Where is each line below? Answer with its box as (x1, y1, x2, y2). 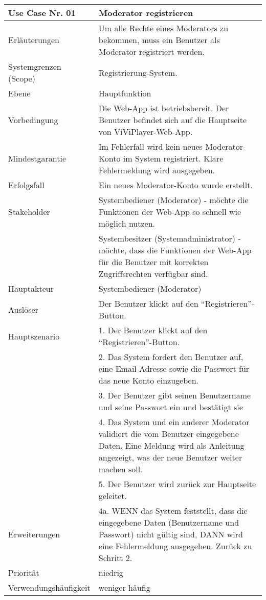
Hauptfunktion (98, 87, 151, 99)
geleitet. (98, 490, 127, 502)
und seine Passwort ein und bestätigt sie (98, 401, 243, 413)
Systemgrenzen (8, 61, 61, 72)
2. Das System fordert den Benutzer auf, (98, 351, 243, 363)
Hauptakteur (8, 283, 54, 294)
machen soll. (98, 463, 143, 475)
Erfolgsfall (8, 179, 45, 191)
